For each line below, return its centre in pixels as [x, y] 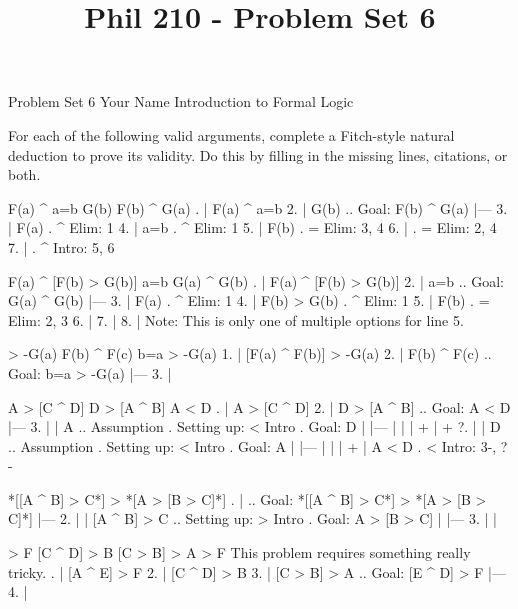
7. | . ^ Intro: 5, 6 [61, 246]
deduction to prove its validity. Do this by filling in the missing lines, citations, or [258, 154]
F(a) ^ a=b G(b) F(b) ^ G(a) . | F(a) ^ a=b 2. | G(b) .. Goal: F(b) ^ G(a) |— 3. [258, 207]
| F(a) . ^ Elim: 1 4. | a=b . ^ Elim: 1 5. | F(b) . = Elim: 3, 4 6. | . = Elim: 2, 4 [252, 227]
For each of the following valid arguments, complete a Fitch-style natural [231, 134]
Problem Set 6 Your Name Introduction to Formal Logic [181, 101]
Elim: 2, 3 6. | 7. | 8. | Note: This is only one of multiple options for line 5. [236, 319]
